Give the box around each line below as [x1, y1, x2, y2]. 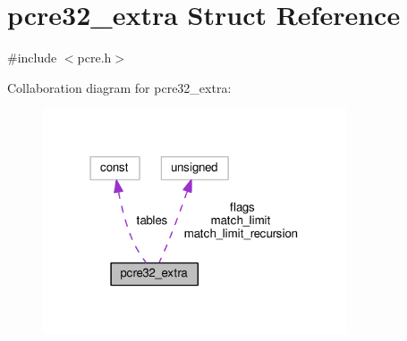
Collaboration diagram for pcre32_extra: [7, 78, 232, 96]
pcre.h [77, 48, 112, 67]
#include [7, 48, 57, 67]
